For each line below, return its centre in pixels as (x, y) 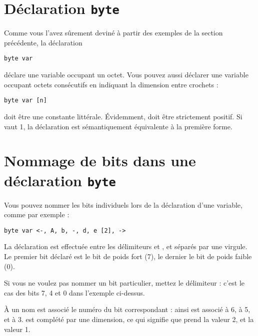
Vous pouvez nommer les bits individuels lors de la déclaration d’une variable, (123, 204)
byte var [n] (25, 101)
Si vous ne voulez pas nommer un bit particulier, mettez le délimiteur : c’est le (124, 283)
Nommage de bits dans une (100, 161)
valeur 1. (17, 329)
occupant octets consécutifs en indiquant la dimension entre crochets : (111, 84)
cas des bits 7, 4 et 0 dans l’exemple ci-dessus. (74, 292)
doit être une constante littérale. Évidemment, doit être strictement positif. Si (123, 116)
